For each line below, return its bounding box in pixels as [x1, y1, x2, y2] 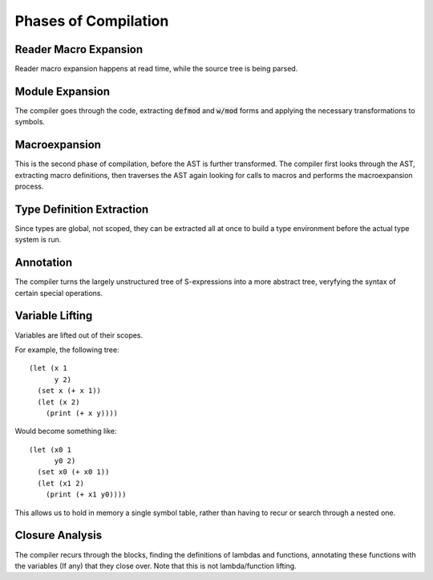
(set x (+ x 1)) [37, 386, 102, 395]
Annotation [14, 256, 73, 270]
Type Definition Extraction [14, 202, 149, 216]
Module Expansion [14, 84, 110, 98]
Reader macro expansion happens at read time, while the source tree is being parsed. [14, 64, 298, 74]
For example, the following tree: [14, 345, 119, 355]
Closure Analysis [14, 529, 103, 542]
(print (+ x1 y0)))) [45, 490, 127, 499]
